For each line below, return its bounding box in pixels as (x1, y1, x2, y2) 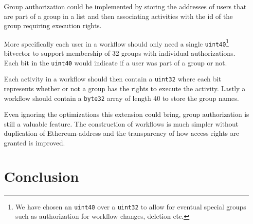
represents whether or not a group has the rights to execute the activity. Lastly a (4, 83, 246, 93)
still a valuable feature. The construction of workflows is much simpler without (4, 118, 238, 128)
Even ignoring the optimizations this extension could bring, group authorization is (4, 109, 249, 119)
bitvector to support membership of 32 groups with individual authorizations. (4, 48, 235, 58)
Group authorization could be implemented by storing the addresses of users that (4, 1, 247, 11)
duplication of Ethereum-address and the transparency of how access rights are (4, 128, 239, 138)
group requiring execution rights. (4, 20, 102, 31)
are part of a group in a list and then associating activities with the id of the (4, 11, 233, 21)
